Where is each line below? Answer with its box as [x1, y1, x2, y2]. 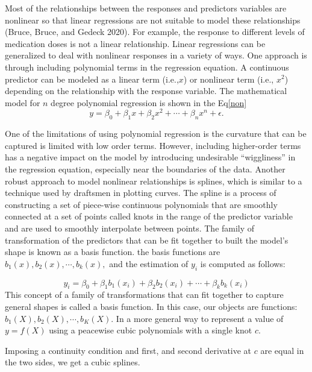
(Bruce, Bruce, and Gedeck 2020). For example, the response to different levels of [5, 25, 305, 38]
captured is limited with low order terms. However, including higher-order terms [5, 139, 301, 151]
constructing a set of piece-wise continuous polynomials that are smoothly [5, 198, 278, 210]
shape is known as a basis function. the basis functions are [5, 245, 220, 258]
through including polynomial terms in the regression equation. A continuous [5, 60, 289, 73]
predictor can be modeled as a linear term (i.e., [5, 72, 179, 85]
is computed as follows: [200, 257, 285, 270]
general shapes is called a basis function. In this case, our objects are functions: [5, 300, 298, 312]
